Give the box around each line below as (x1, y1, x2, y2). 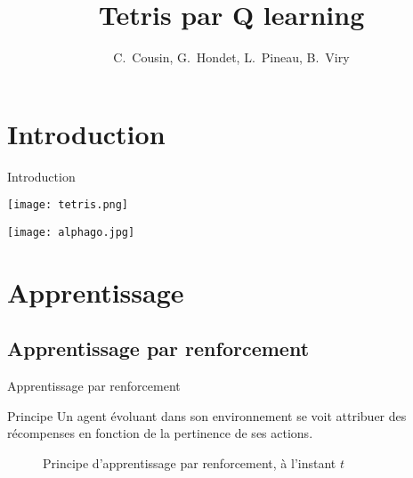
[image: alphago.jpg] (7, 225, 135, 239)
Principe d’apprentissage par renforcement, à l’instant (43, 453, 336, 472)
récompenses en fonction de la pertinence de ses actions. (7, 424, 313, 442)
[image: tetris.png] (7, 198, 129, 212)
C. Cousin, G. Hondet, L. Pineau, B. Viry (113, 48, 350, 67)
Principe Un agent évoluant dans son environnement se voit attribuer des (7, 406, 407, 425)
